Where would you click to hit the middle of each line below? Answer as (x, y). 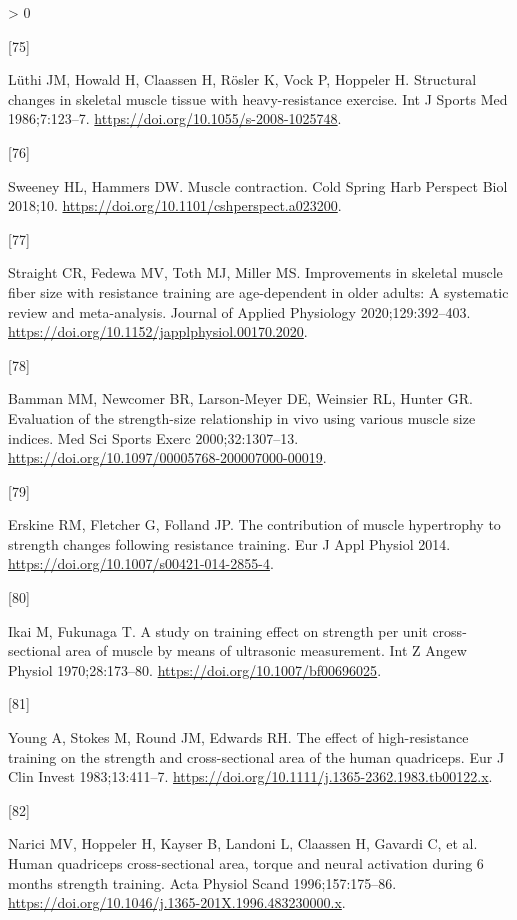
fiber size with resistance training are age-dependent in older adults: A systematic (258, 291)
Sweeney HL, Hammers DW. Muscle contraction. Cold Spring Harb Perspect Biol (258, 185)
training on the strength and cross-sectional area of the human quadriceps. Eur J (256, 756)
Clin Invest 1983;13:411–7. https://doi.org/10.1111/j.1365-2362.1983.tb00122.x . (250, 776)
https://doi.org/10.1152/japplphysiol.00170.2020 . (158, 331)
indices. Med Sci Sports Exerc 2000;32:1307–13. (153, 437)
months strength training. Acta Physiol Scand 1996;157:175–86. (202, 882)
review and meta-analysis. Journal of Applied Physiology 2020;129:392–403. (239, 311)
